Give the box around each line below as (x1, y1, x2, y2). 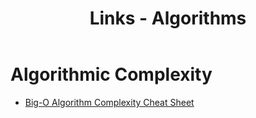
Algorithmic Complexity (10, 63, 213, 86)
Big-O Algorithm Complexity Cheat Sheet (24, 96, 195, 108)
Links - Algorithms (89, 7, 247, 30)
